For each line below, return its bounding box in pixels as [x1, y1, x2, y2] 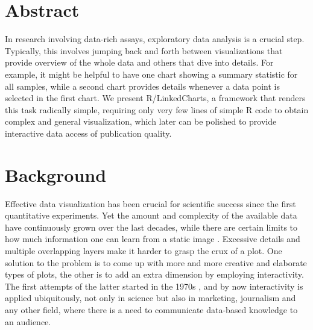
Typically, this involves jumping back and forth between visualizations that [5, 44, 283, 57]
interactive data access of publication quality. [5, 126, 172, 139]
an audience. [5, 315, 51, 328]
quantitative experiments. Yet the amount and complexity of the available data [5, 209, 297, 222]
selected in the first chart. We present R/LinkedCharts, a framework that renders [5, 92, 306, 104]
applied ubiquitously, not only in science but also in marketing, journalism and [5, 291, 296, 304]
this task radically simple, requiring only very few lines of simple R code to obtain [5, 103, 309, 116]
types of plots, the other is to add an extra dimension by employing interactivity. [5, 268, 304, 281]
